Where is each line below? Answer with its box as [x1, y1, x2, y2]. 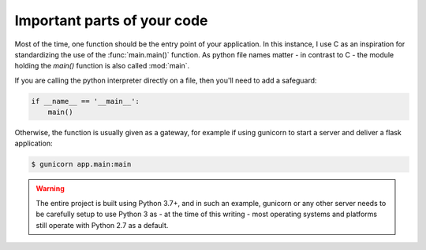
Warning [35, 184, 65, 193]
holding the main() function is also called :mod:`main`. [14, 61, 190, 71]
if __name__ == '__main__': [31, 97, 140, 105]
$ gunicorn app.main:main [31, 160, 132, 169]
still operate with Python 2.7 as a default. [35, 220, 169, 230]
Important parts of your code [14, 12, 208, 29]
